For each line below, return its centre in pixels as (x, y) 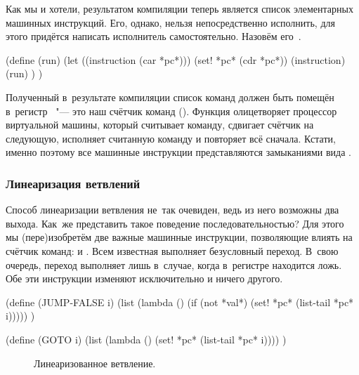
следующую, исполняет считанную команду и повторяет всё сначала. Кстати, (171, 138)
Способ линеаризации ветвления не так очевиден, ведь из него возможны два (172, 210)
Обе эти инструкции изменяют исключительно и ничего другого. (144, 278)
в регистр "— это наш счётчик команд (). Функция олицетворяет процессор (171, 111)
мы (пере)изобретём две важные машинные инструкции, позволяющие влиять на (179, 237)
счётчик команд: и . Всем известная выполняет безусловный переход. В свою (172, 250)
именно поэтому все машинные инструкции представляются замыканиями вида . (178, 152)
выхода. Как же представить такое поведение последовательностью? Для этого (175, 223)
